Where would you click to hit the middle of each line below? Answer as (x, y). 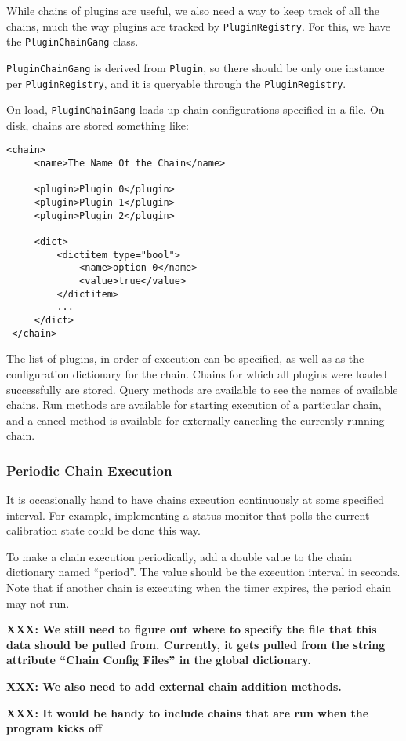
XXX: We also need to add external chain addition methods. (174, 686)
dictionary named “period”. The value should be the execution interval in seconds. (203, 572)
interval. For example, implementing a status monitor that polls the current (188, 515)
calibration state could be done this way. (103, 530)
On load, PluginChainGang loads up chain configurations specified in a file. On (196, 110)
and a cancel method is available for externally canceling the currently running (196, 420)
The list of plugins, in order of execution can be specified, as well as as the (185, 358)
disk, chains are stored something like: (98, 124)
